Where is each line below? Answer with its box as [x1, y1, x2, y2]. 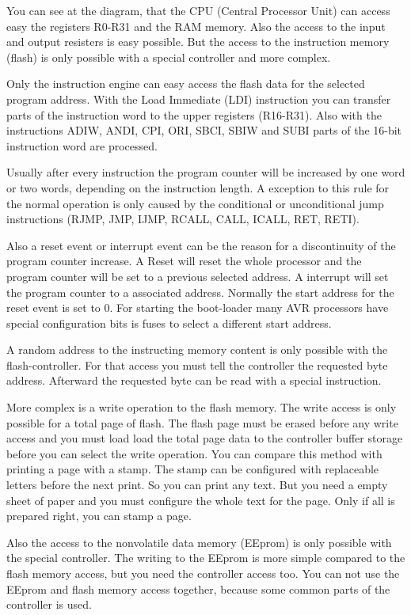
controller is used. [6, 596, 92, 613]
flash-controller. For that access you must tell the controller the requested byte [6, 356, 388, 373]
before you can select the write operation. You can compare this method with [6, 445, 382, 461]
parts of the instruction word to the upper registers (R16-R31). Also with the [6, 106, 382, 123]
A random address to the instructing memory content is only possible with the [6, 341, 388, 358]
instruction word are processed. [6, 137, 158, 154]
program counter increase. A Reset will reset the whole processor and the [6, 252, 362, 269]
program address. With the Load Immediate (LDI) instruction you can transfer [6, 90, 391, 107]
